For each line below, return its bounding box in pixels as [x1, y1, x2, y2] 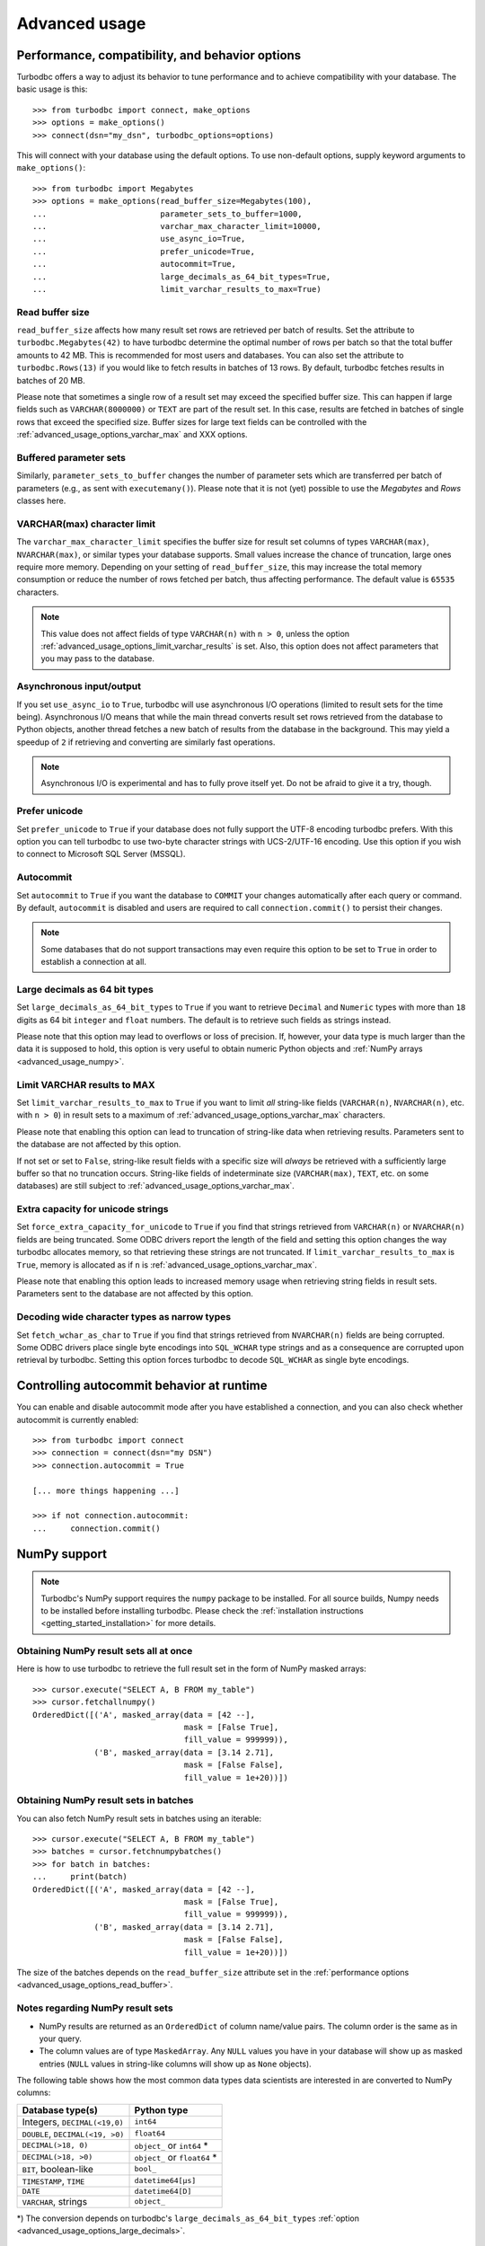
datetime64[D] [134, 2186, 192, 2196]
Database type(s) [22, 2103, 99, 2116]
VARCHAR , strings [22, 2195, 88, 2207]
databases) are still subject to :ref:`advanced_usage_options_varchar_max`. [16, 1180, 295, 1191]
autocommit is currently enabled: [16, 1414, 139, 1425]
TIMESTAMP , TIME [22, 2174, 85, 2187]
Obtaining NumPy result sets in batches [16, 1794, 194, 1807]
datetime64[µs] [134, 2176, 197, 2186]
